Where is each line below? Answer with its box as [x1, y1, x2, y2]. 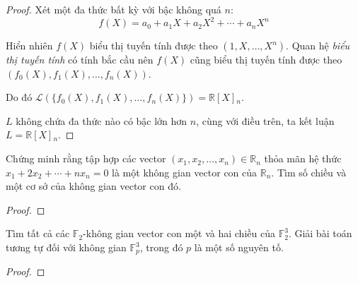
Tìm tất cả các [6, 226, 70, 241]
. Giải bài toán [288, 226, 352, 241]
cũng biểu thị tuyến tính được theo [190, 52, 342, 67]
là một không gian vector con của [112, 164, 258, 179]
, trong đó [139, 240, 183, 255]
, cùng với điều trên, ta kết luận [196, 113, 335, 128]
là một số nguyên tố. [194, 240, 284, 255]
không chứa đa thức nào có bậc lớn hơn [16, 113, 187, 128]
